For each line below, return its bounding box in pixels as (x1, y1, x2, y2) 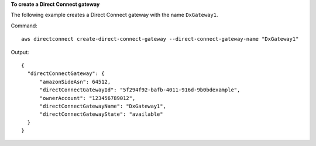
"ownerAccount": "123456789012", (39, 95, 136, 101)
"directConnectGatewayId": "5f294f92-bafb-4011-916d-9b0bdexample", (39, 87, 241, 93)
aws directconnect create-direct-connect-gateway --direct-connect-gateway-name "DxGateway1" (21, 35, 299, 42)
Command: (11, 22, 37, 29)
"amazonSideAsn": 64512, (39, 79, 111, 85)
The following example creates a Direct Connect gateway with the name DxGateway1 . (11, 12, 218, 19)
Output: (11, 48, 29, 55)
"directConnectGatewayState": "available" (39, 111, 163, 117)
